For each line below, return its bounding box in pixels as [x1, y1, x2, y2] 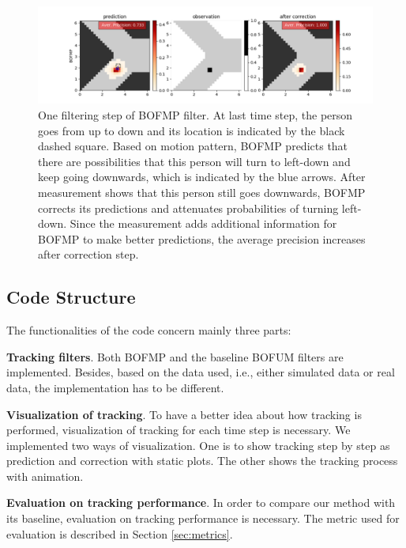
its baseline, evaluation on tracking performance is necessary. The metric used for [6, 510, 400, 527]
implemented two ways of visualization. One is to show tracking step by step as [6, 437, 390, 453]
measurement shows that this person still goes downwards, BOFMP [38, 183, 366, 200]
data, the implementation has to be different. [6, 379, 224, 395]
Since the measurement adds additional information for [70, 215, 337, 232]
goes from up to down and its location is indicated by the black [38, 122, 345, 138]
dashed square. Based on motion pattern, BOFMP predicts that [38, 138, 348, 154]
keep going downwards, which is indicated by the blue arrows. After [38, 168, 366, 185]
